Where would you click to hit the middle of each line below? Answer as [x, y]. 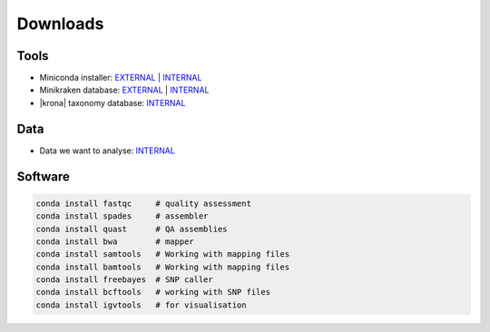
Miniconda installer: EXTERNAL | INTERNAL [121, 78]
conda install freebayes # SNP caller [124, 280]
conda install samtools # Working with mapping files [163, 254]
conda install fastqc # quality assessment [143, 203]
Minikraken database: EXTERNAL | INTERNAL [124, 90]
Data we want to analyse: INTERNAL [108, 151]
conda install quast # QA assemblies [132, 229]
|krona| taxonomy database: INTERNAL [113, 103]
